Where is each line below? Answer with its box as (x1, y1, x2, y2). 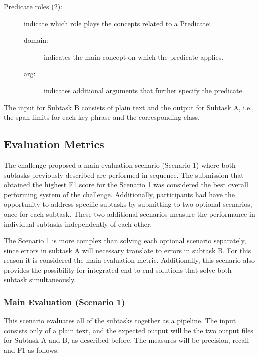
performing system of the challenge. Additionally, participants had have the (4, 189, 235, 199)
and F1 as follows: (4, 345, 59, 355)
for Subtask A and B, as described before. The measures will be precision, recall (4, 335, 249, 345)
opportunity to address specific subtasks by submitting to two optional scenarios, (4, 199, 252, 209)
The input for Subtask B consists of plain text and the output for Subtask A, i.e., (4, 102, 254, 112)
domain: (24, 35, 49, 45)
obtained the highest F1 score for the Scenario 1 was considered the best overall (4, 179, 248, 190)
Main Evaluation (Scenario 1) (4, 296, 125, 308)
